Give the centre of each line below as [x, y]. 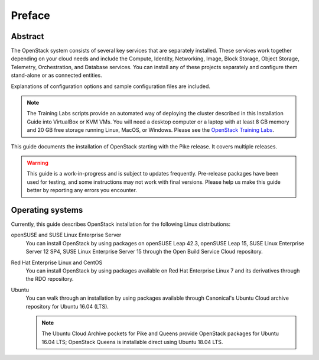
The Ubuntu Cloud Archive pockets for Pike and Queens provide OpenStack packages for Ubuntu [160, 333]
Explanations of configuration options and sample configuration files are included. [111, 86]
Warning [38, 163]
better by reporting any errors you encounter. [82, 190]
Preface [30, 15]
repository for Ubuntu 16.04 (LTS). [67, 306]
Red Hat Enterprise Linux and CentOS [57, 262]
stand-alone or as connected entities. [57, 75]
